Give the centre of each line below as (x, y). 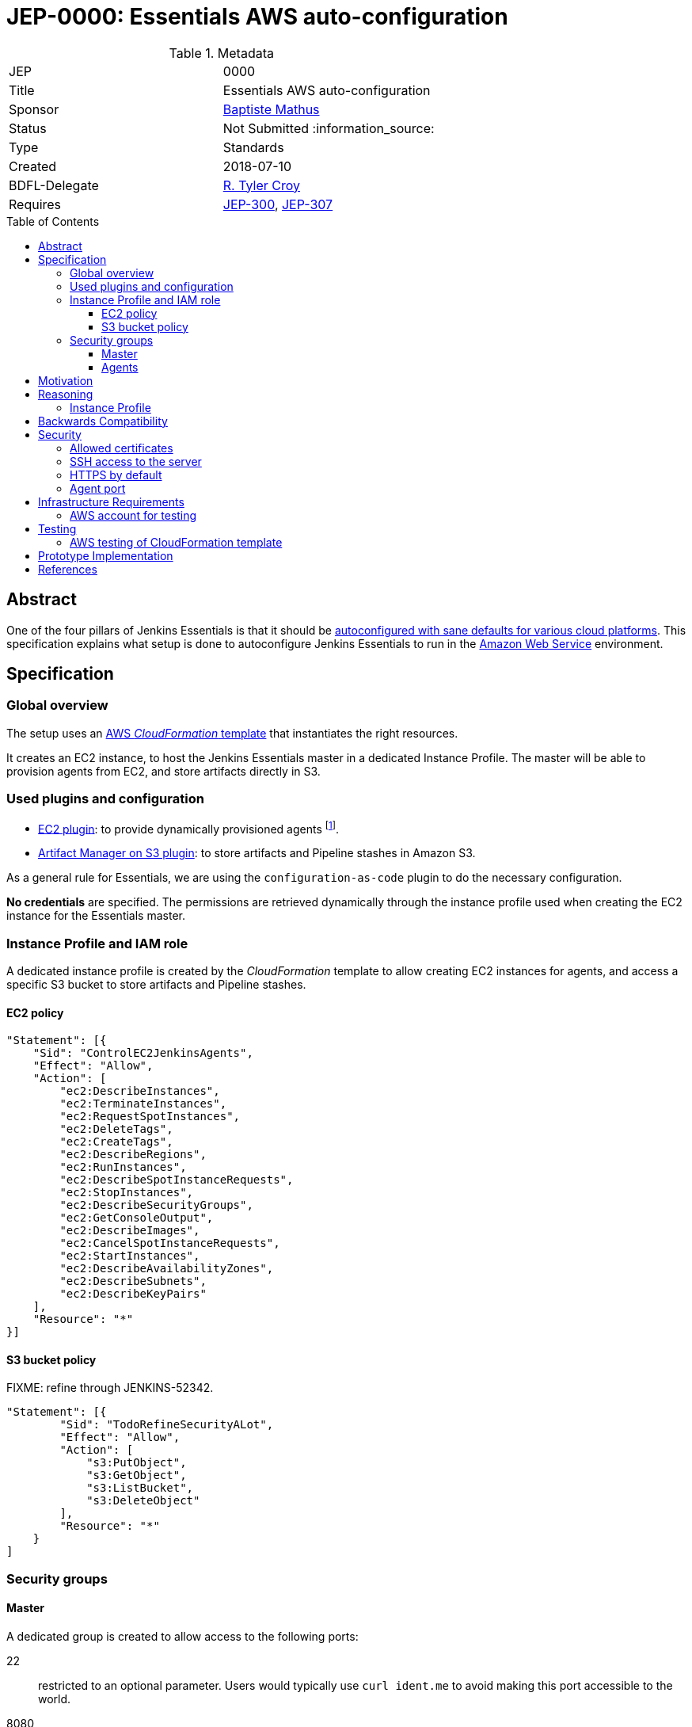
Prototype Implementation (106, 555)
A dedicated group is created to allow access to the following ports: (183, 1636)
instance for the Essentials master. (96, 916)
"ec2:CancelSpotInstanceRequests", (170, 1243)
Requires (35, 204)
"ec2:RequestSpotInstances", (150, 1117)
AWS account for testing (133, 515)
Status (28, 128)
